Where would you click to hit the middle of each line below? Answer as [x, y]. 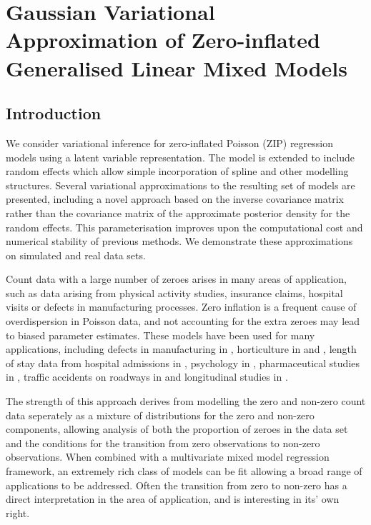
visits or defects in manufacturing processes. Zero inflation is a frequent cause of [181, 307]
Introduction [54, 113]
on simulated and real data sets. [76, 255]
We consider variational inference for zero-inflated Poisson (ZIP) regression [169, 142]
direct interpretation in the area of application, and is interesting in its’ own [173, 499]
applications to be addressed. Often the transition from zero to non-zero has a [177, 485]
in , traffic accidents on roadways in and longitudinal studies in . [147, 377]
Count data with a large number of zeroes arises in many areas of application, [176, 279]
